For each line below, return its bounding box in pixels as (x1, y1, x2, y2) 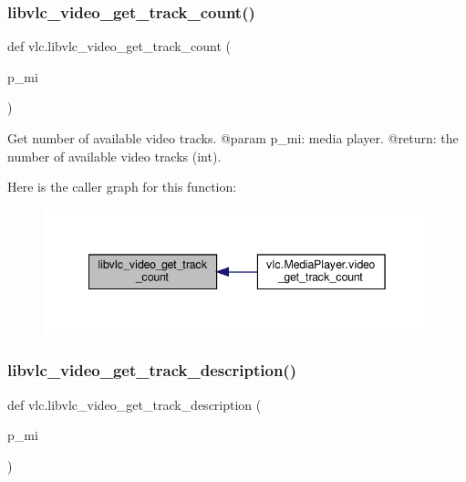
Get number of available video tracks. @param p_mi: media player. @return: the (7, 129, 459, 147)
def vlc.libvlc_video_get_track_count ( (7, 37, 232, 56)
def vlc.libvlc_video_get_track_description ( (7, 394, 262, 414)
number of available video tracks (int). (7, 146, 222, 165)
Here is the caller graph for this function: (7, 177, 237, 196)
